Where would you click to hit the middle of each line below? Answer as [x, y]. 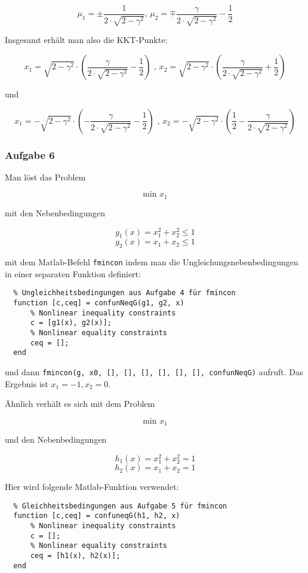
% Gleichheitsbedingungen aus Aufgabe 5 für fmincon [120, 506]
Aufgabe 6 [30, 154]
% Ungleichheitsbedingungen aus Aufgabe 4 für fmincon [124, 293]
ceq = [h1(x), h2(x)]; [75, 556]
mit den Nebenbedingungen [55, 212]
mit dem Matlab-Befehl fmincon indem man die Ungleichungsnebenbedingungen [152, 262]
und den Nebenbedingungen [56, 439]
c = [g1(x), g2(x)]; [71, 323]
